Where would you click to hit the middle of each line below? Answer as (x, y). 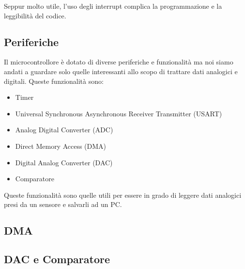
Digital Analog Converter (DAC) (64, 162)
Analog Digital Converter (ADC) (64, 130)
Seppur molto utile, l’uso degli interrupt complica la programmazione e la (113, 6)
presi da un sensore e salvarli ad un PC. (63, 204)
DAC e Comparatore (57, 259)
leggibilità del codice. (35, 15)
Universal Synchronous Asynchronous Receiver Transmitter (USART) (119, 113)
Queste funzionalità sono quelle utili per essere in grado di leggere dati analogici (123, 195)
